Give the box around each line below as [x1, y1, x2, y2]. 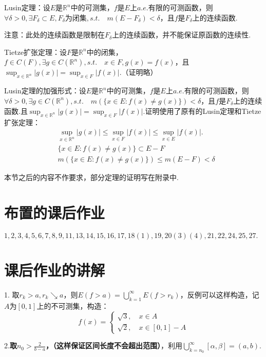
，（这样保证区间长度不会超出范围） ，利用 [46, 340, 183, 351]
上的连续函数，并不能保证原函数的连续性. [112, 29, 251, 40]
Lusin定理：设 [4, 2, 50, 12]
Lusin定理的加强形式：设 [4, 85, 86, 96]
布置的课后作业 [4, 202, 105, 223]
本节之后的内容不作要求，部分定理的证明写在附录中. [4, 172, 179, 183]
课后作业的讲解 [4, 259, 105, 280]
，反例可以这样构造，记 [180, 289, 259, 300]
